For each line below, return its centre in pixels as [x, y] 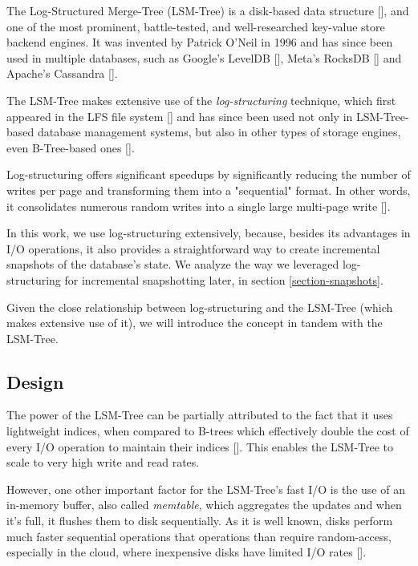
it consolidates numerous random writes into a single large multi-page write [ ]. [199, 206]
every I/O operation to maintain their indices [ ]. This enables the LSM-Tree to [200, 446]
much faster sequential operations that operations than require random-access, [199, 536]
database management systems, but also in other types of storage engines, [219, 132]
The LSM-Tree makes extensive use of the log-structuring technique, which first [201, 100]
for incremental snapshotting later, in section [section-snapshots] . [224, 279]
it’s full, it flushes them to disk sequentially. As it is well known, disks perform [200, 521]
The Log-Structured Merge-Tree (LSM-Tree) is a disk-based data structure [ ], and [208, 10]
